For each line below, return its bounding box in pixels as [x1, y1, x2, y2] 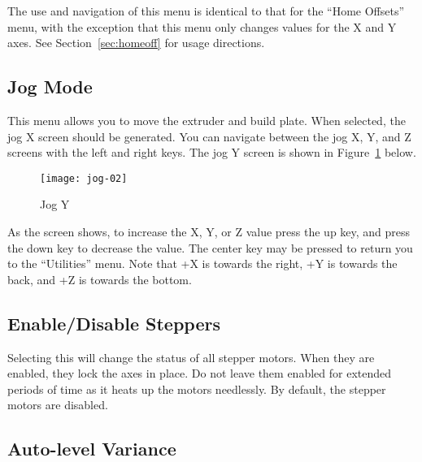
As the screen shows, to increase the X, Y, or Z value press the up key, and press [7, 223, 411, 240]
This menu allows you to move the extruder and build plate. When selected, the [7, 111, 406, 128]
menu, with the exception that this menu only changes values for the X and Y [7, 18, 397, 35]
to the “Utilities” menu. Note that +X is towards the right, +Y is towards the [7, 255, 398, 272]
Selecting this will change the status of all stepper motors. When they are [7, 348, 375, 365]
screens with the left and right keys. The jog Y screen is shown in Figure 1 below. [7, 144, 416, 161]
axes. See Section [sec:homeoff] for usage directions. [7, 34, 265, 51]
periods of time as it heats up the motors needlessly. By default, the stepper [7, 380, 386, 397]
